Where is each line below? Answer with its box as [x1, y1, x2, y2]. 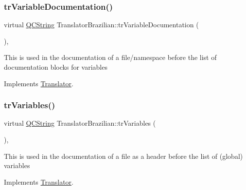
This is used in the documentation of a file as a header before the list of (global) [4, 151, 243, 161]
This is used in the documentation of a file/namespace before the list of [4, 52, 217, 62]
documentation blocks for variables [4, 62, 107, 72]
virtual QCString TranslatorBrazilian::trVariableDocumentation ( [4, 19, 199, 30]
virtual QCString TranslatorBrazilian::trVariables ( [4, 118, 156, 128]
